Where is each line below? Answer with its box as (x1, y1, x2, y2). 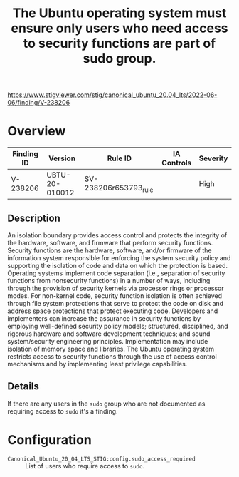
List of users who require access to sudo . (25, 461, 145, 470)
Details (7, 380, 39, 393)
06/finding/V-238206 (7, 98, 70, 107)
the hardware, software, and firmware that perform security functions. (7, 238, 213, 247)
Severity (198, 153, 228, 163)
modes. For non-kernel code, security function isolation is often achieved (7, 291, 223, 300)
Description (7, 212, 60, 224)
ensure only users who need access (10, 20, 229, 36)
